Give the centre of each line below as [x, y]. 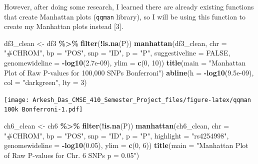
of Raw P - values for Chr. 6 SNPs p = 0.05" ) [72, 155]
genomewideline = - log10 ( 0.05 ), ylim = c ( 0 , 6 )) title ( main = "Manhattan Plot [126, 145]
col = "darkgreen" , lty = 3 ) [45, 82]
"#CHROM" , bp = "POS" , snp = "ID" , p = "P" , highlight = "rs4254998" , [116, 135]
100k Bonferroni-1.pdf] [43, 110]
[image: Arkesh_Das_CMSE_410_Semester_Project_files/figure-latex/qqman [127, 100]
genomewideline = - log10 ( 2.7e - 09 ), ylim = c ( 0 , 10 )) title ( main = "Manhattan [125, 63]
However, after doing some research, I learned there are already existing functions [129, 6]
